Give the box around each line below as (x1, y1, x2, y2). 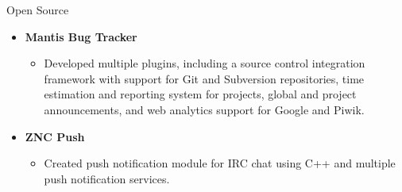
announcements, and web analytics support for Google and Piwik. (44, 101, 365, 117)
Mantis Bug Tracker (25, 28, 137, 44)
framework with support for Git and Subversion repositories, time (44, 70, 365, 86)
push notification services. (44, 170, 170, 186)
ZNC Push (25, 128, 85, 144)
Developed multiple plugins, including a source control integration (44, 55, 365, 71)
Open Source (6, 2, 69, 17)
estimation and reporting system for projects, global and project (44, 86, 357, 102)
